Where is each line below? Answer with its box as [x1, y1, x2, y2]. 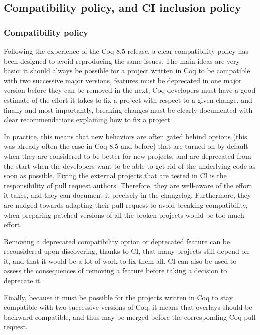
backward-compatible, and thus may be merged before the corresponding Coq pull [4, 311, 256, 322]
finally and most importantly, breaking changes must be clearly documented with [4, 104, 253, 115]
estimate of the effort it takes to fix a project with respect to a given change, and [4, 94, 252, 105]
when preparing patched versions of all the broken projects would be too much [4, 209, 244, 220]
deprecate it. [4, 275, 42, 286]
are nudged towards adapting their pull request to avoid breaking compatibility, [4, 199, 248, 210]
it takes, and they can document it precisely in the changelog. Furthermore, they [4, 190, 251, 200]
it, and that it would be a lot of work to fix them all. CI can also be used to [4, 255, 237, 266]
